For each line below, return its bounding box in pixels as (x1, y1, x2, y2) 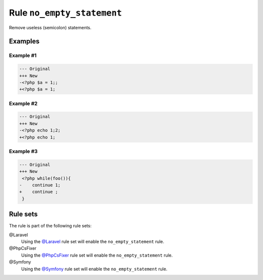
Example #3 (9, 148, 38, 154)
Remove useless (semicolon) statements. (9, 24, 92, 30)
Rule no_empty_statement (9, 7, 122, 18)
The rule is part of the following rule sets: (9, 223, 92, 229)
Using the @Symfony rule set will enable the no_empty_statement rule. (21, 266, 168, 272)
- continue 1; (19, 182, 61, 187)
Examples (9, 37, 40, 46)
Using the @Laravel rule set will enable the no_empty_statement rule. (21, 239, 165, 244)
